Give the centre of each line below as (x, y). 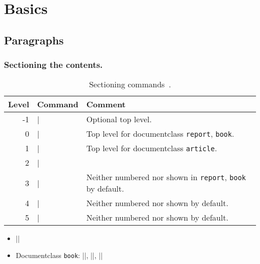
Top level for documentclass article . (151, 148)
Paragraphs (34, 40)
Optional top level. (119, 119)
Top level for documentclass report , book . (160, 134)
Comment (106, 104)
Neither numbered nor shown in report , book (166, 177)
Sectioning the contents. (53, 65)
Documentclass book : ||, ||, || (59, 255)
